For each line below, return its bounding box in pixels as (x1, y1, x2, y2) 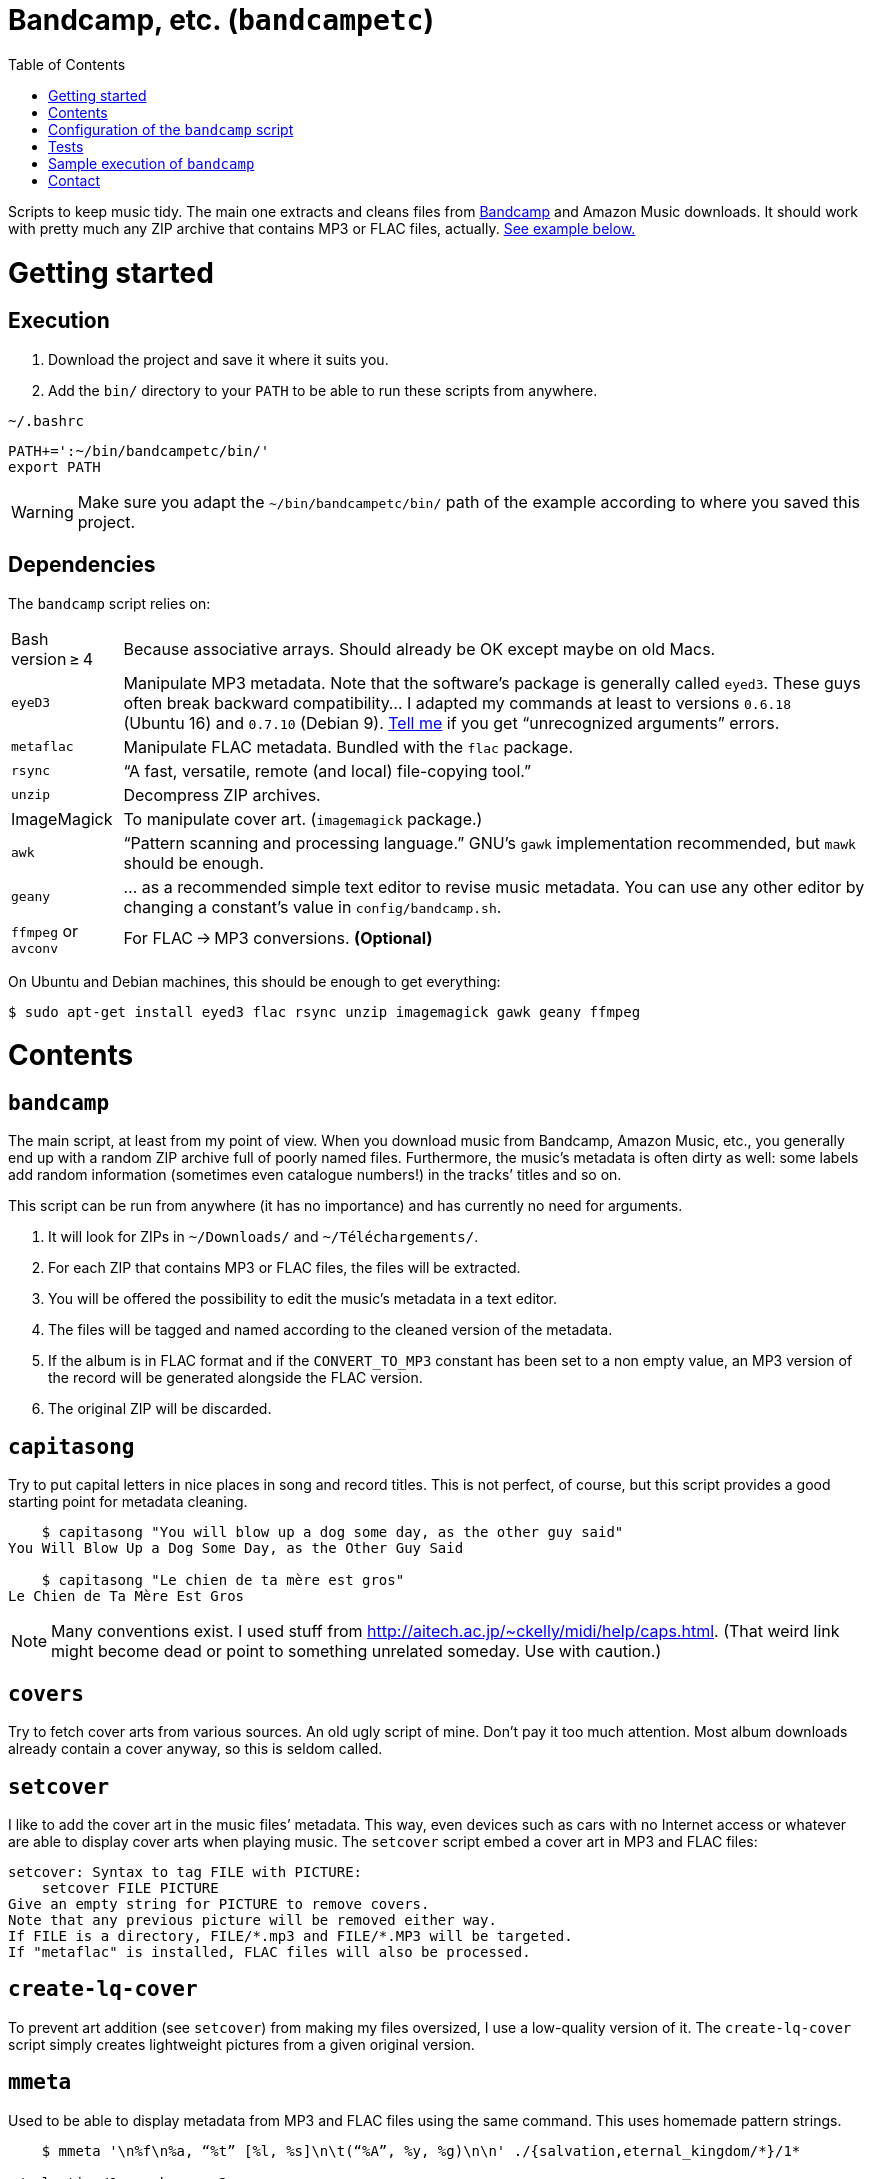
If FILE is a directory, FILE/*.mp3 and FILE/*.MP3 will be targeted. (8, 1927, 573, 1944)
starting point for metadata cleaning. (8, 1493, 248, 1511)
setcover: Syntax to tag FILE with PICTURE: (8, 1863, 363, 1880)
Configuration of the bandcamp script (48, 120, 294, 138)
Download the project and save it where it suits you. (48, 350, 389, 368)
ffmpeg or (11, 920, 79, 941)
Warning (11, 501, 74, 522)
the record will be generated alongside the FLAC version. (48, 1369, 423, 1387)
